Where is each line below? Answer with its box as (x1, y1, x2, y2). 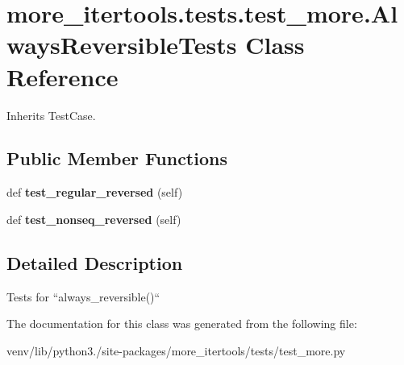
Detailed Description (6, 250, 183, 275)
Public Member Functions (6, 146, 227, 171)
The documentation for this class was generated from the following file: (6, 315, 357, 332)
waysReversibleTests (6, 28, 237, 61)
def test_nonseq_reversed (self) (6, 210, 181, 227)
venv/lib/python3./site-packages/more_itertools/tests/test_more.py (6, 342, 346, 359)
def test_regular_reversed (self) (6, 184, 183, 201)
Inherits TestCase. (6, 106, 96, 123)
